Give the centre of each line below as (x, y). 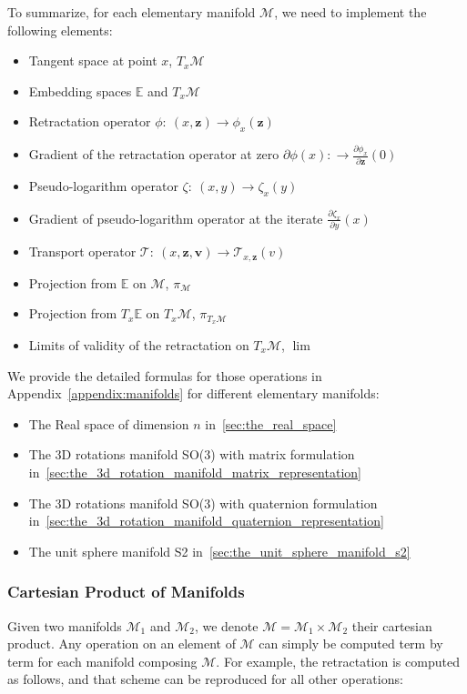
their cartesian (392, 625)
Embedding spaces (80, 91)
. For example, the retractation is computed (338, 661)
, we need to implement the (350, 12)
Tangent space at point (93, 60)
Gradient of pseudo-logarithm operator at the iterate (176, 218)
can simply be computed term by (351, 644)
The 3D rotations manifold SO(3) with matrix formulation (192, 454)
